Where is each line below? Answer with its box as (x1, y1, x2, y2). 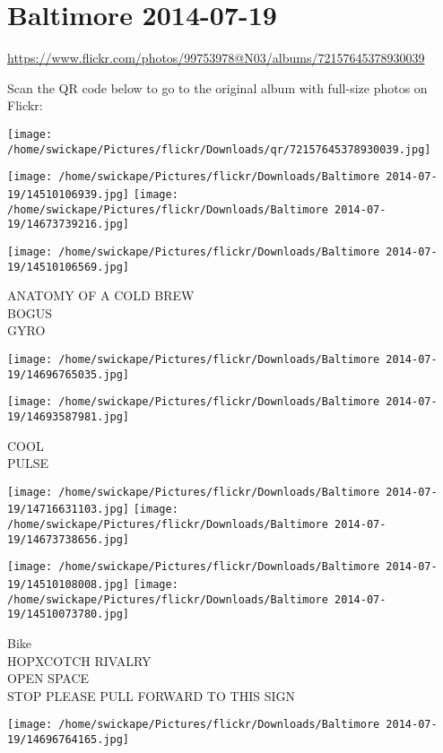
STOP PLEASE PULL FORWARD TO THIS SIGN (7, 686, 295, 705)
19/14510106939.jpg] (7, 187, 130, 201)
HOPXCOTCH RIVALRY (7, 651, 152, 670)
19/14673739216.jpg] (7, 218, 130, 231)
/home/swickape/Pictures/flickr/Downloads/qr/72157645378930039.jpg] (7, 143, 431, 156)
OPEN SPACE (7, 669, 90, 688)
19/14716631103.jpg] (7, 503, 130, 516)
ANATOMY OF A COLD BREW (7, 286, 195, 305)
